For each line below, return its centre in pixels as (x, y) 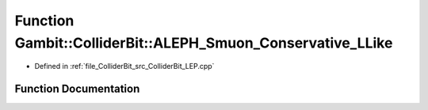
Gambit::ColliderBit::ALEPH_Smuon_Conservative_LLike (204, 43)
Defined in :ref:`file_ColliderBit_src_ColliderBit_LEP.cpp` (124, 66)
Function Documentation (77, 89)
